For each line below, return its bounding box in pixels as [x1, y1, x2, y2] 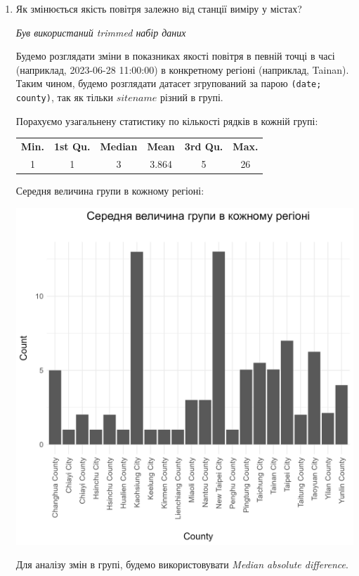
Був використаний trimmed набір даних [15, 25, 186, 39]
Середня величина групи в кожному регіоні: [15, 183, 204, 197]
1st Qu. [53, 139, 91, 154]
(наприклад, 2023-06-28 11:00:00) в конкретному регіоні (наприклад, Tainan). [15, 62, 349, 77]
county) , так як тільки [15, 90, 114, 105]
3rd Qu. [184, 139, 223, 154]
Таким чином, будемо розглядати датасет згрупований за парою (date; [15, 76, 322, 91]
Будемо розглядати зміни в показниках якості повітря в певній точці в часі [15, 48, 335, 63]
